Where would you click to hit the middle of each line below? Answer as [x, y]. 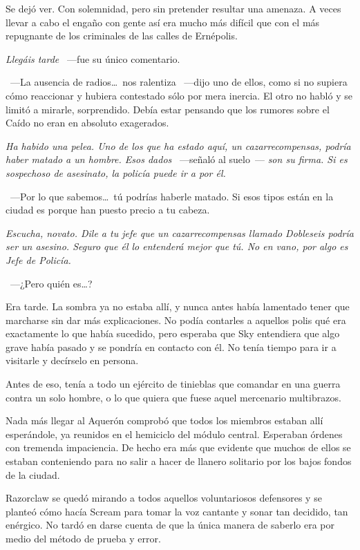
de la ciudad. [33, 474]
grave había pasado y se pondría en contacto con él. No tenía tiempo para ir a [171, 347]
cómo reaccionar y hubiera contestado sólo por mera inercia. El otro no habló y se [179, 95]
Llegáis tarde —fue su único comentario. [93, 58]
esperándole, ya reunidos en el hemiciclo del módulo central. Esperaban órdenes [174, 434]
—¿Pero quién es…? [51, 283]
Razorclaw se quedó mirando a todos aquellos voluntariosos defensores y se [164, 498]
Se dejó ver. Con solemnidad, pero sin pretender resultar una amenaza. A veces [173, 8]
